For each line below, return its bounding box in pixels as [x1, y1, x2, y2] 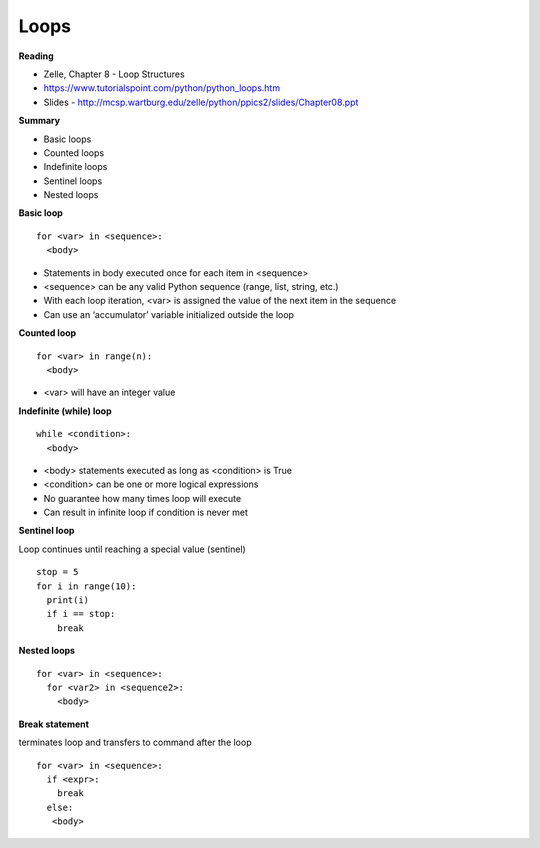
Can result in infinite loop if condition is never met [43, 506, 249, 519]
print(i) [46, 595, 90, 606]
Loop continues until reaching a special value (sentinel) [18, 543, 247, 555]
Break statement [18, 718, 90, 730]
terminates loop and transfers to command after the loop [18, 736, 252, 749]
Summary [18, 115, 60, 127]
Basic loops [43, 133, 92, 145]
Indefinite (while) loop [18, 405, 112, 417]
